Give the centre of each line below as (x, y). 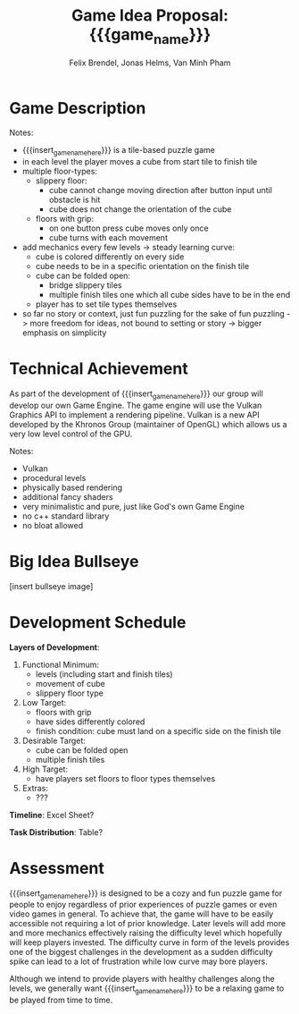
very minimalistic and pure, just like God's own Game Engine (133, 506)
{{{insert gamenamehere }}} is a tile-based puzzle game (119, 151)
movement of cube (70, 683)
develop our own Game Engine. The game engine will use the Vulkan (136, 405)
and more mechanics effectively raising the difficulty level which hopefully (146, 933)
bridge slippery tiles (85, 285)
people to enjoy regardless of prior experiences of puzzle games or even (143, 905)
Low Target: (44, 702)
